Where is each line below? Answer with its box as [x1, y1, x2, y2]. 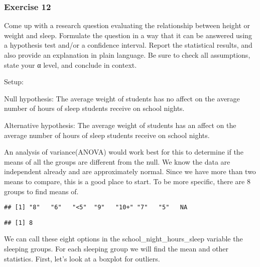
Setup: [4, 76, 24, 87]
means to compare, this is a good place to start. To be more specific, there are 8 [4, 176, 250, 186]
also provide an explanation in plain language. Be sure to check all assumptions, [4, 50, 250, 60]
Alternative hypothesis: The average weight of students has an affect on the [4, 119, 236, 130]
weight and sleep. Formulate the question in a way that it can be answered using [4, 30, 252, 40]
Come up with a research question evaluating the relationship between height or [4, 20, 250, 31]
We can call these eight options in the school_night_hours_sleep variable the [4, 233, 243, 244]
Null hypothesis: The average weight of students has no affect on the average [4, 93, 240, 103]
